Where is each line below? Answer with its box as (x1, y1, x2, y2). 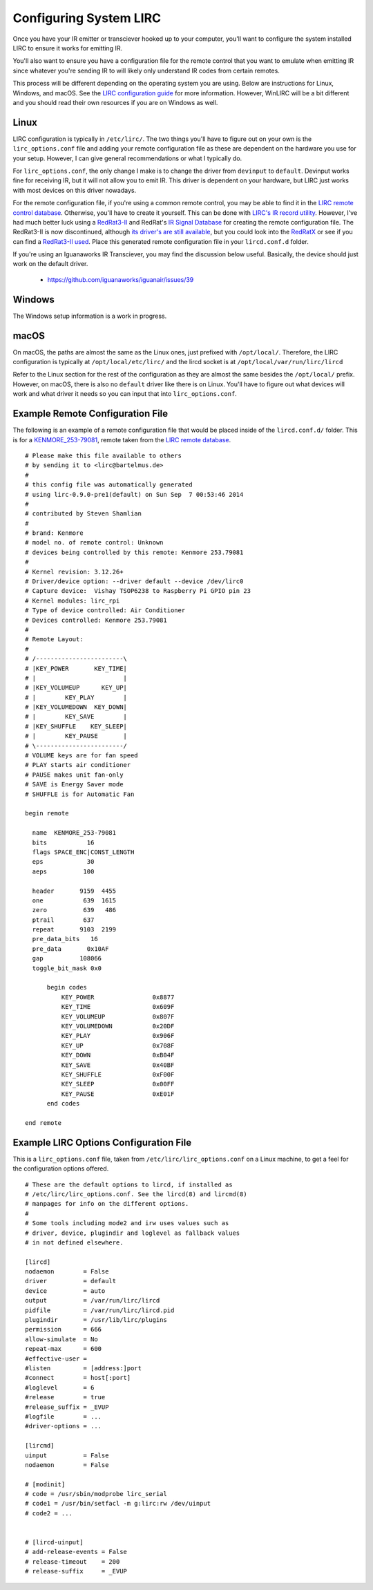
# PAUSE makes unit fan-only (25, 770, 124, 779)
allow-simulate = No (25, 1335, 98, 1343)
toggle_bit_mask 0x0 (32, 964, 102, 972)
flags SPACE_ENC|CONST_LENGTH (32, 848, 135, 856)
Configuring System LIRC (12, 10, 162, 26)
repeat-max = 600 (25, 1345, 102, 1353)
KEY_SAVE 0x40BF (61, 1061, 175, 1069)
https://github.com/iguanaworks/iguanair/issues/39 (47, 275, 194, 283)
